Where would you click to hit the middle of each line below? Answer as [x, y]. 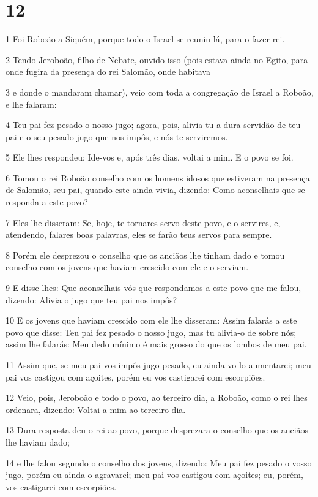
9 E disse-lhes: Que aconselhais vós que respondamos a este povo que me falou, [153, 288]
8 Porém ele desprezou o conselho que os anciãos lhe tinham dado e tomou [145, 255]
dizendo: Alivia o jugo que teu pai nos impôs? [91, 299]
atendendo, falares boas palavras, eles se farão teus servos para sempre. [139, 234]
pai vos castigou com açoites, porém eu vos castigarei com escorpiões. [135, 377]
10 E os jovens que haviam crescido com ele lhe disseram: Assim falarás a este [151, 320]
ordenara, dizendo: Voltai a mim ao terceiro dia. [96, 409]
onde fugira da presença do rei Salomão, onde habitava [108, 71]
